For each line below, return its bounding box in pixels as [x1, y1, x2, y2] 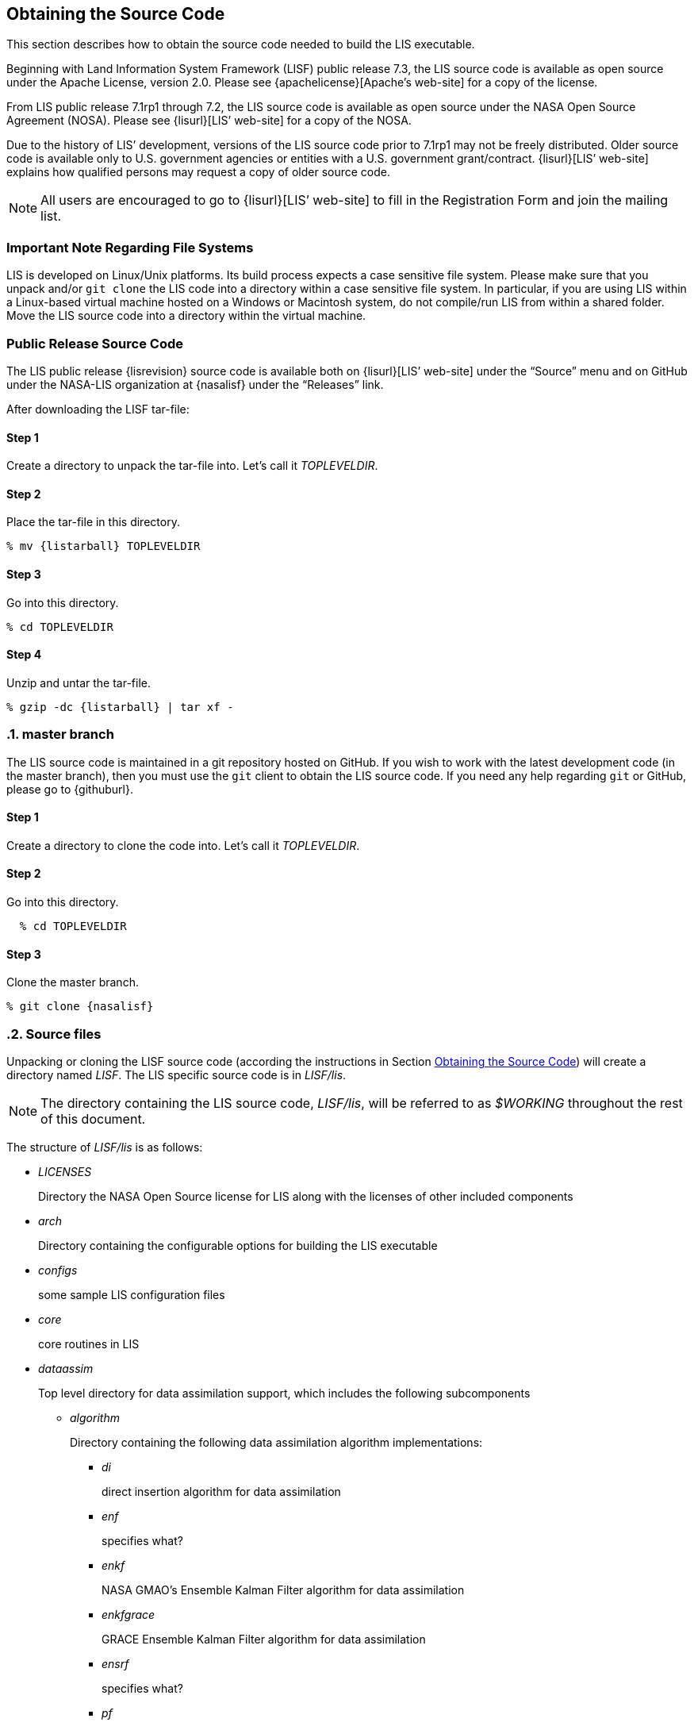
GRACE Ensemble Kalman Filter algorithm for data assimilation [102, 1632, 426, 1646]
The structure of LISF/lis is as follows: [6, 1140, 203, 1154]
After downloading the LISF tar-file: [6, 402, 190, 416]
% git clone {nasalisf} [6, 1000, 154, 1013]
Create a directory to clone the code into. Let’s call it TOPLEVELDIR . [6, 838, 360, 852]
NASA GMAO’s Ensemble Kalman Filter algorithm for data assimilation [102, 1582, 465, 1597]
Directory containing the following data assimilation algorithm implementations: [70, 1435, 483, 1449]
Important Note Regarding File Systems [6, 239, 254, 256]
